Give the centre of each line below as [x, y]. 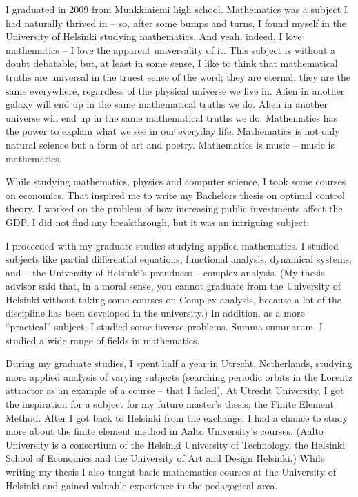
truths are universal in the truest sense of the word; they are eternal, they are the [178, 76]
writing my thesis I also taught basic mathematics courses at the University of [171, 471]
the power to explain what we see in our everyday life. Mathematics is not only [173, 131]
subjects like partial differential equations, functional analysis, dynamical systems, [179, 259]
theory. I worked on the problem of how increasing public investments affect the [174, 208]
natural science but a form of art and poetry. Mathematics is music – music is [170, 144]
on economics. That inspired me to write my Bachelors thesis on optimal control [175, 195]
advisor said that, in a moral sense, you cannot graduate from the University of [173, 286]
